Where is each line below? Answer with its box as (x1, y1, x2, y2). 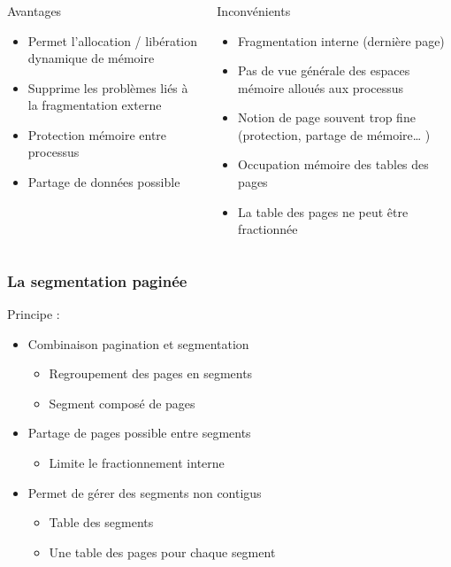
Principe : (7, 305, 60, 323)
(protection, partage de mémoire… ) (238, 125, 431, 144)
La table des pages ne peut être (238, 202, 409, 221)
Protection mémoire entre (27, 125, 167, 144)
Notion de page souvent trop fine (238, 108, 416, 127)
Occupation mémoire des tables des (238, 155, 429, 174)
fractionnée (238, 220, 298, 238)
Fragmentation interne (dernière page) (238, 31, 445, 50)
